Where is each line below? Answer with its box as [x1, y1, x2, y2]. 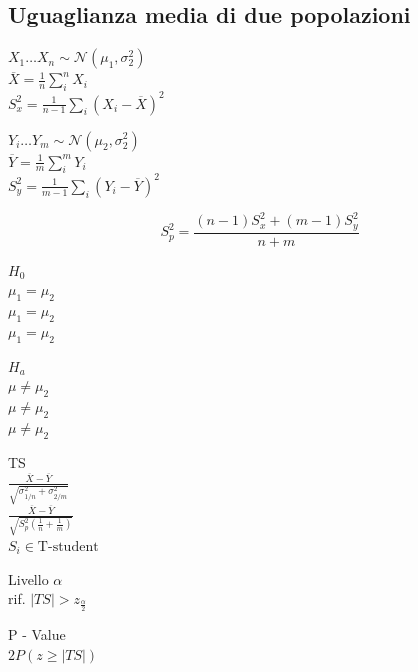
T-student [37, 539, 99, 554]
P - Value [8, 623, 66, 644]
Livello [8, 568, 49, 589]
